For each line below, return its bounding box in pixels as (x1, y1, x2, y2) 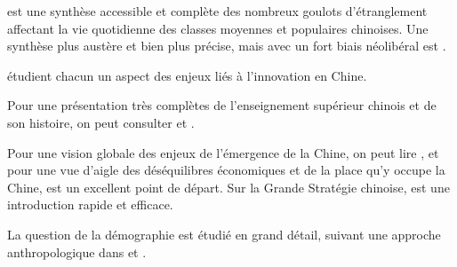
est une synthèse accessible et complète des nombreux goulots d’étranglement (7, 2, 428, 20)
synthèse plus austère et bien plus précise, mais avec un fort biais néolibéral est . (7, 36, 446, 55)
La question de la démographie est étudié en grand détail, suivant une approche (7, 224, 441, 243)
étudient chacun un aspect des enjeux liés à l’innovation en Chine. (7, 66, 367, 84)
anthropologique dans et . (7, 242, 147, 261)
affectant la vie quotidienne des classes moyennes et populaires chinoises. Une (7, 19, 429, 37)
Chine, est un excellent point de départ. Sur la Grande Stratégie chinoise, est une (7, 177, 450, 196)
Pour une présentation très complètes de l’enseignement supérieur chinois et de (7, 96, 437, 114)
